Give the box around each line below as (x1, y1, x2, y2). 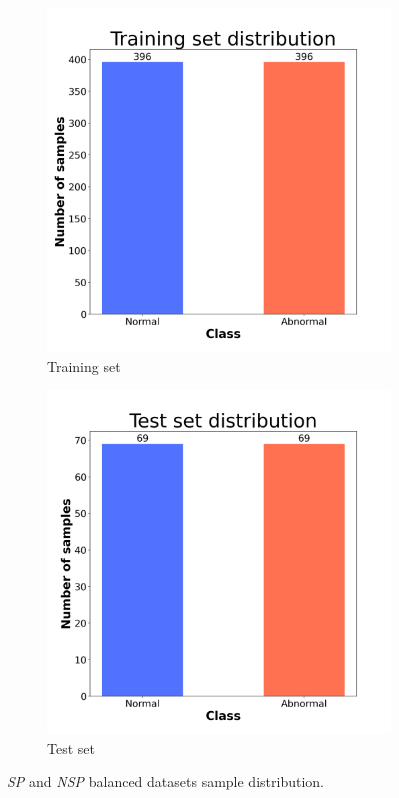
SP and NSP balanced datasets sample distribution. (7, 771, 324, 792)
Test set (47, 737, 95, 758)
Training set (47, 355, 121, 376)
